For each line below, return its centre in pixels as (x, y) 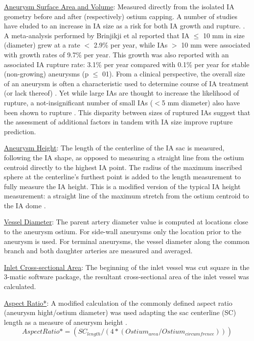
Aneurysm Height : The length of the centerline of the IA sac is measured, (114, 148)
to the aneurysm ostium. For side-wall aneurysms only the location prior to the (123, 231)
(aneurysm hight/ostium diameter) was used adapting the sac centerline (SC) (120, 312)
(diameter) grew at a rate (42, 45)
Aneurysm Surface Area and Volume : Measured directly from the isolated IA (119, 6)
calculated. (20, 286)
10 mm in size (224, 35)
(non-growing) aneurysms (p (46, 74)
